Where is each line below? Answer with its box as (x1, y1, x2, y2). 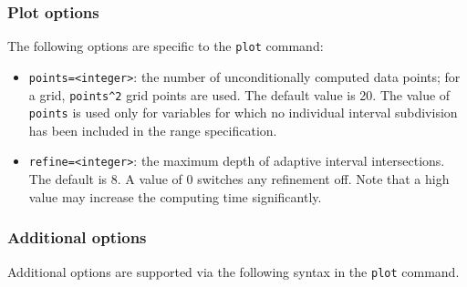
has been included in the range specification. (28, 120, 277, 139)
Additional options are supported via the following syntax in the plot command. (7, 261, 460, 281)
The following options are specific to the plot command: (7, 36, 324, 56)
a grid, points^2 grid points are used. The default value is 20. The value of (28, 85, 451, 104)
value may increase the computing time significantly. (28, 187, 322, 206)
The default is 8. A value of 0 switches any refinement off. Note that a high (28, 169, 450, 189)
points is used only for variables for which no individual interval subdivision (28, 103, 458, 122)
